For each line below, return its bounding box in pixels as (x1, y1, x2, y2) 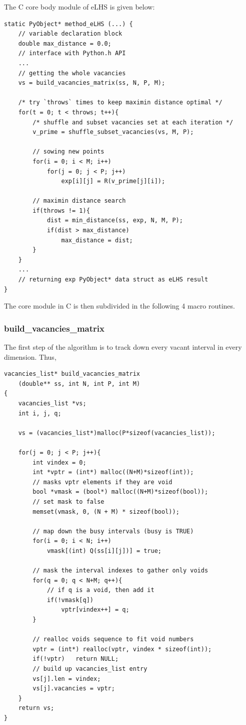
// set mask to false (32, 498, 104, 505)
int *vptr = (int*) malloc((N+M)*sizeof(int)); (32, 469, 194, 476)
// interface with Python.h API (18, 50, 126, 57)
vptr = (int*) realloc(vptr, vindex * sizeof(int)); (32, 645, 212, 653)
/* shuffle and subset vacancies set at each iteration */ (32, 118, 233, 126)
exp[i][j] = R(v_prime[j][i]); (61, 178, 165, 185)
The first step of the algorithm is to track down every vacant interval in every (4, 342, 242, 352)
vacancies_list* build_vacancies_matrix (4, 370, 140, 378)
